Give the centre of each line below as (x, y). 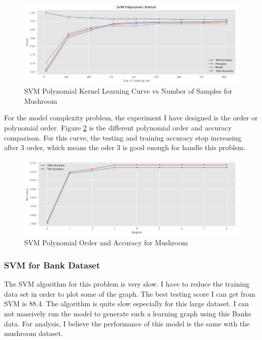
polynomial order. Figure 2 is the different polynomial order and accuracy (118, 127)
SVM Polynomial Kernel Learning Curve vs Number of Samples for (128, 91)
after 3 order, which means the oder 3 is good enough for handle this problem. (125, 147)
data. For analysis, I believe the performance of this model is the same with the (127, 323)
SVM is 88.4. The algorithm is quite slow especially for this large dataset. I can (126, 303)
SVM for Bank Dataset (52, 265)
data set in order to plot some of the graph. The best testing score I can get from (130, 293)
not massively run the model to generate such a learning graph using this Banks (128, 313)
